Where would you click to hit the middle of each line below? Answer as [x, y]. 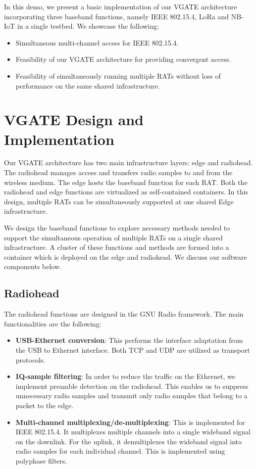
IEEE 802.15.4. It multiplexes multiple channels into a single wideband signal [133, 432]
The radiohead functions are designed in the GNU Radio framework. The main [124, 314]
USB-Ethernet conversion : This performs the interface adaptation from [129, 340]
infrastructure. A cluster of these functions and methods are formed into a [117, 247]
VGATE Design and [74, 119]
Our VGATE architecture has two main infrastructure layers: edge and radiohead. [128, 163]
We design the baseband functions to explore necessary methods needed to [117, 228]
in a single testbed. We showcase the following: [88, 26]
